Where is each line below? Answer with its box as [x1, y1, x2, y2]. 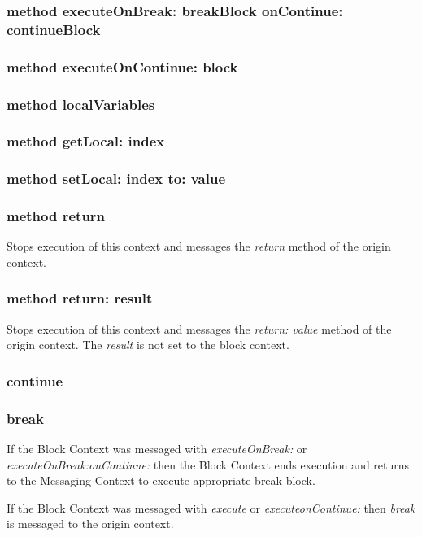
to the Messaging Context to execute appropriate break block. [7, 472, 315, 489]
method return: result [7, 288, 153, 308]
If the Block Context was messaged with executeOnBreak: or [7, 440, 307, 457]
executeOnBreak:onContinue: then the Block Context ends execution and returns [7, 456, 410, 473]
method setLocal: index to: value [7, 168, 225, 189]
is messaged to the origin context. [7, 515, 174, 532]
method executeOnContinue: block [7, 56, 238, 76]
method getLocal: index [7, 131, 165, 151]
